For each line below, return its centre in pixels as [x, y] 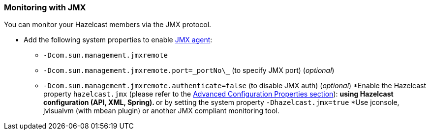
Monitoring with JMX [45, 7]
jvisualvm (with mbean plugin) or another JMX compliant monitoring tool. [161, 111]
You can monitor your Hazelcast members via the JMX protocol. [108, 25]
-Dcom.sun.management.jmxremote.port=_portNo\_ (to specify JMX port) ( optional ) [189, 70]
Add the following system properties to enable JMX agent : [118, 40]
